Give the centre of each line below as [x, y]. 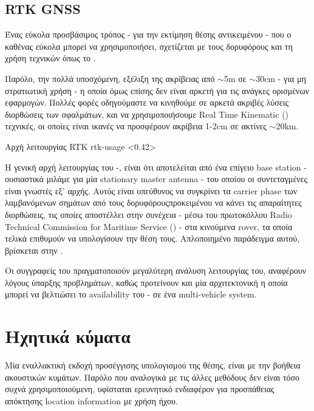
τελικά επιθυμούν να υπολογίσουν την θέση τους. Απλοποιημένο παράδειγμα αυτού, [152, 238]
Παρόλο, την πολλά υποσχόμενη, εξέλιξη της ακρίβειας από [110, 78]
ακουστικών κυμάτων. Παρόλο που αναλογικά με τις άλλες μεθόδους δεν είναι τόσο [152, 377]
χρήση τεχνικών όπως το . [50, 58]
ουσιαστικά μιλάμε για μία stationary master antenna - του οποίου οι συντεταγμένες [156, 179]
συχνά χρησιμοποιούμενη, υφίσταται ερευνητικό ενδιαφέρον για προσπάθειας [140, 389]
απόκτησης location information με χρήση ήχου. [91, 400]
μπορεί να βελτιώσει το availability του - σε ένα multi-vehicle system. [131, 294]
